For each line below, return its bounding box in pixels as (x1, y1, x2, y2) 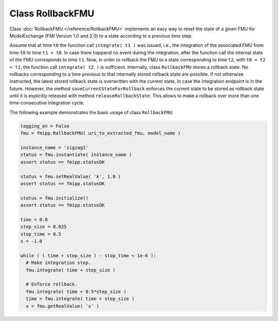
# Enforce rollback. (26, 281, 78, 288)
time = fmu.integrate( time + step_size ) (26, 296, 135, 302)
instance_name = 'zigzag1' (20, 145, 89, 150)
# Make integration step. (26, 260, 91, 266)
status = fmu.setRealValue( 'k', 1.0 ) (20, 173, 121, 180)
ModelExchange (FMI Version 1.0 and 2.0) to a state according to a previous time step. (9, 32, 193, 39)
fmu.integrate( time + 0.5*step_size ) (26, 289, 127, 294)
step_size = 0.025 (20, 224, 67, 230)
